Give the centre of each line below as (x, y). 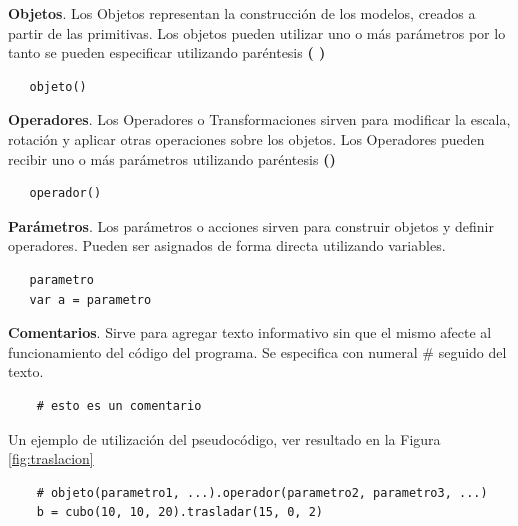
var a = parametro (90, 299)
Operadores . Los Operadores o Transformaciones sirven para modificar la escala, (259, 119)
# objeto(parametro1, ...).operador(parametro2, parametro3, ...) (262, 492)
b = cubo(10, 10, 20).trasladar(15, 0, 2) (179, 512)
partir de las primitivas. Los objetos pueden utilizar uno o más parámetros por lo (257, 32)
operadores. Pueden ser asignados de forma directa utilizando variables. (227, 245)
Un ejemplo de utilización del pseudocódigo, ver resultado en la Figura (224, 438)
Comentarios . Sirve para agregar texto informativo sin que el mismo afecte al (250, 332)
